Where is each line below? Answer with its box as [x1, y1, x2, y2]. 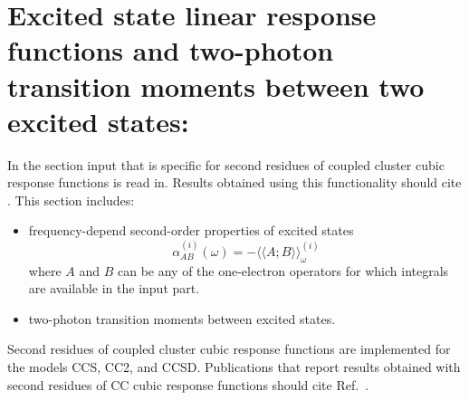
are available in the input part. [28, 279, 200, 298]
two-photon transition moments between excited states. [28, 309, 336, 328]
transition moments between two [7, 67, 425, 104]
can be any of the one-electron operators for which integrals [117, 261, 449, 280]
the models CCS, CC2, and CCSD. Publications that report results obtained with [7, 357, 461, 376]
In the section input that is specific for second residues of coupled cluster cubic [7, 155, 445, 174]
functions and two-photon [7, 32, 334, 69]
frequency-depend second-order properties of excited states [28, 221, 354, 240]
